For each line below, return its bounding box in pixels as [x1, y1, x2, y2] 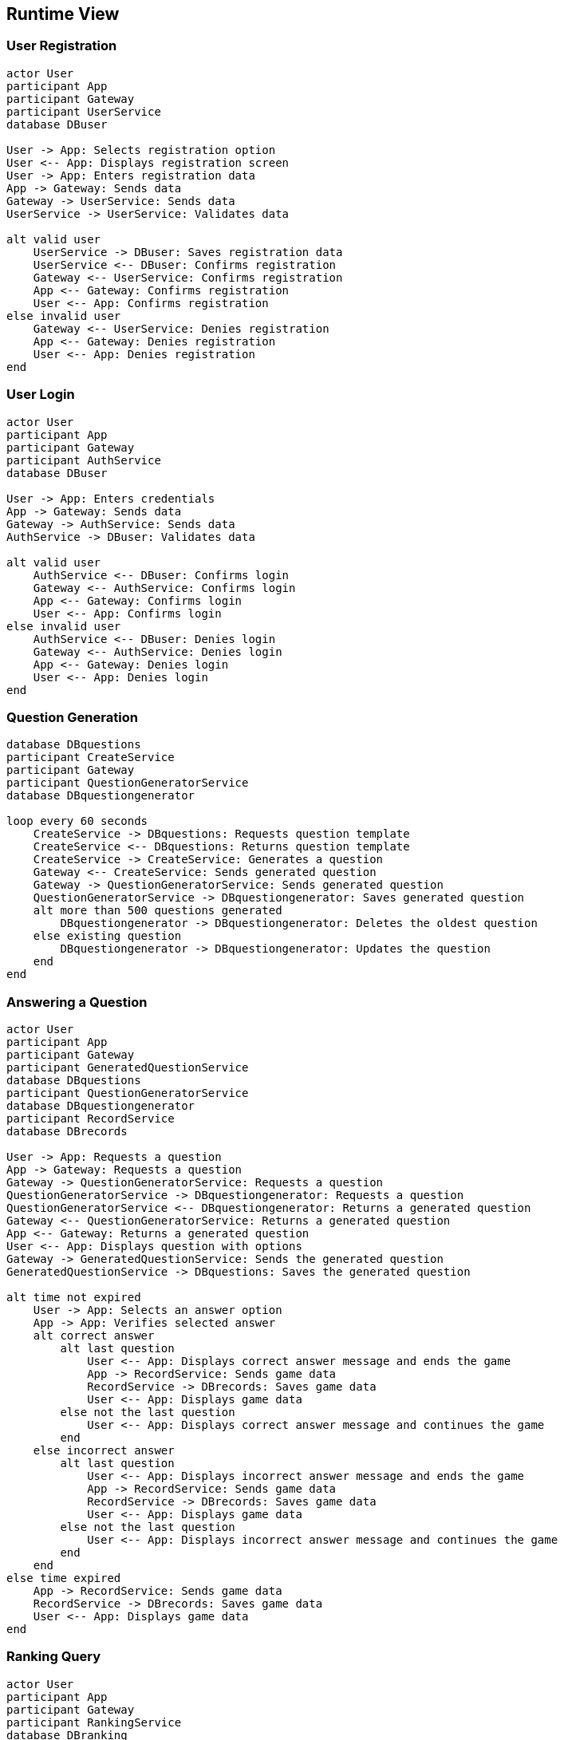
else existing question [33, 929, 182, 943]
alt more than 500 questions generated [33, 904, 282, 917]
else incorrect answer [33, 1444, 175, 1458]
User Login [6, 386, 75, 403]
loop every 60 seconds [6, 815, 148, 828]
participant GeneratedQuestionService [6, 1061, 249, 1075]
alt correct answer [33, 1329, 155, 1343]
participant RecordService [6, 1112, 175, 1126]
